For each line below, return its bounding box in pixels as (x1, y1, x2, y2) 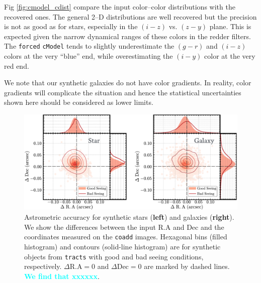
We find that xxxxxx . (24, 270, 100, 281)
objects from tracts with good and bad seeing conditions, (24, 251, 204, 261)
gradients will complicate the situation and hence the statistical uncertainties (4, 87, 241, 97)
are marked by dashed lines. (144, 261, 230, 271)
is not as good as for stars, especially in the (4, 21, 138, 32)
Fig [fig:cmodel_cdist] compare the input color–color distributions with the (4, 2, 235, 12)
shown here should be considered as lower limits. (4, 97, 153, 107)
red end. (4, 60, 29, 71)
